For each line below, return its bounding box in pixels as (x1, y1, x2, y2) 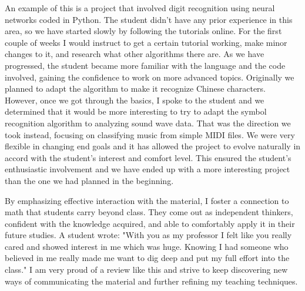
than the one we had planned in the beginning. (5, 174, 174, 186)
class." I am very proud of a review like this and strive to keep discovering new (5, 263, 288, 276)
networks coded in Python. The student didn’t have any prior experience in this (5, 13, 293, 25)
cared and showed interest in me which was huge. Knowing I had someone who (5, 240, 289, 252)
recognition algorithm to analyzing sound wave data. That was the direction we (5, 116, 291, 129)
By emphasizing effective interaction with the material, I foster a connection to (5, 194, 289, 206)
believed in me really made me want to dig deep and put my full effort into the (5, 252, 290, 264)
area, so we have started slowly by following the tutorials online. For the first (5, 25, 282, 37)
